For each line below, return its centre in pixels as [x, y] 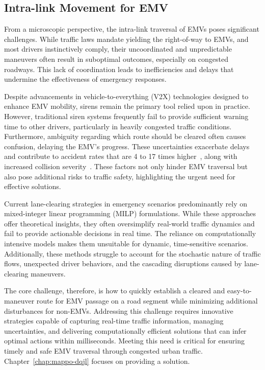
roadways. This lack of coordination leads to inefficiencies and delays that [119, 69]
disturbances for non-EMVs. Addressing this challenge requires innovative [119, 310]
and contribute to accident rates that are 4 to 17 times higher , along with [121, 156]
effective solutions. [33, 186]
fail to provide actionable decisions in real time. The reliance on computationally [130, 233]
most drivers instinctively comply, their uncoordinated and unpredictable [118, 49]
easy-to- [239, 291]
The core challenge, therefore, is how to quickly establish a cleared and [115, 291]
